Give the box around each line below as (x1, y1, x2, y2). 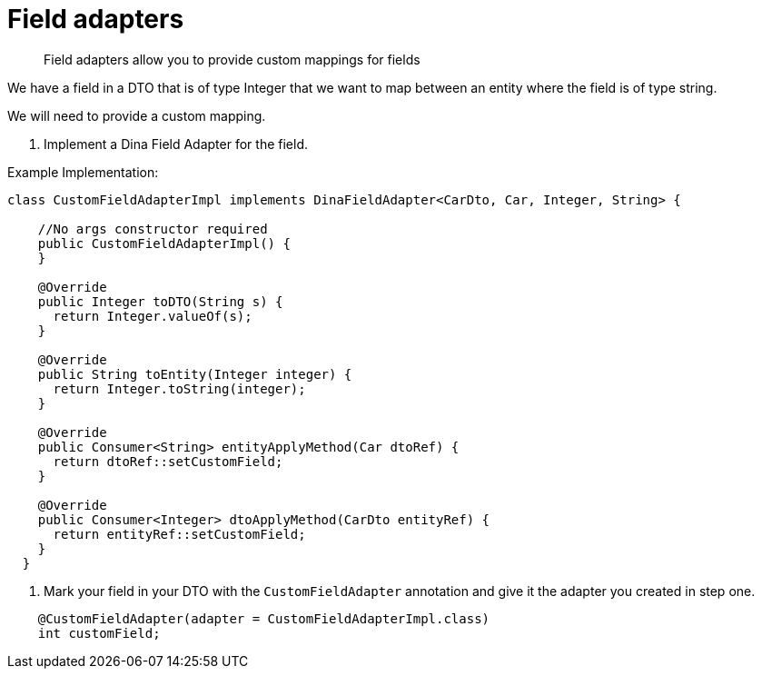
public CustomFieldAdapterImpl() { (37, 235, 291, 251)
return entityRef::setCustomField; (53, 526, 306, 542)
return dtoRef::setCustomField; (53, 453, 283, 469)
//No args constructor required (37, 221, 268, 236)
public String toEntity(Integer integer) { (37, 366, 352, 382)
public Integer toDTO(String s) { (37, 293, 283, 309)
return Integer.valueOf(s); (53, 308, 252, 323)
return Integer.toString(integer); (53, 381, 306, 396)
